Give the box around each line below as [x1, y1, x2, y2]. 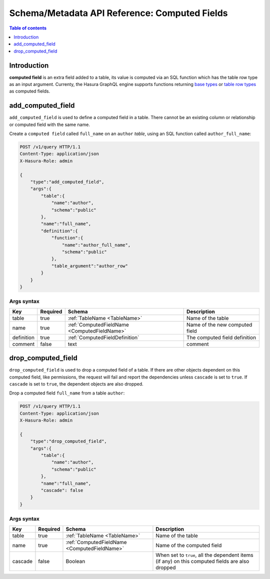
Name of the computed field [155, 541, 222, 548]
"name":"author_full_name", [61, 242, 131, 247]
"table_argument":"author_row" [51, 263, 128, 268]
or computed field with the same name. [9, 121, 90, 127]
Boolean [65, 557, 85, 564]
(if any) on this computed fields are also [155, 557, 249, 564]
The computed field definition [186, 334, 256, 341]
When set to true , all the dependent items [155, 551, 253, 558]
